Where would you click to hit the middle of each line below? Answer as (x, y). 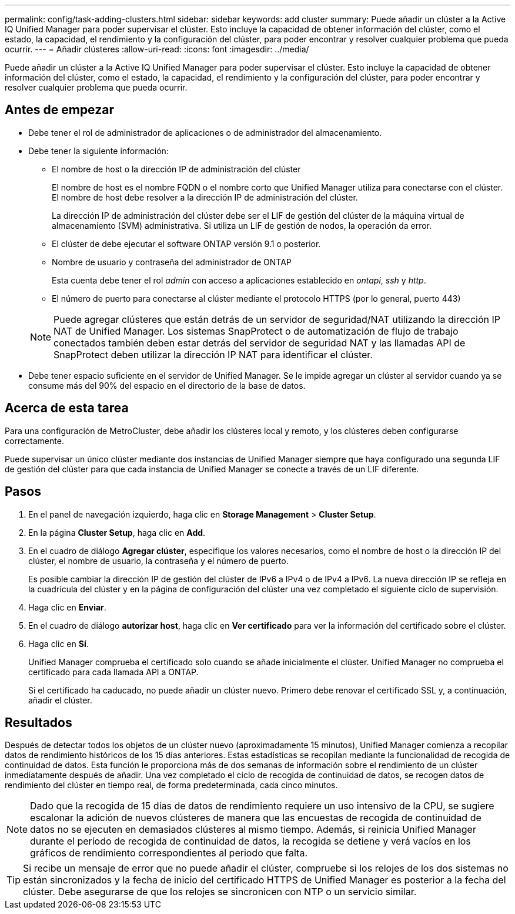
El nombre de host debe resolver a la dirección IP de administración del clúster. (205, 197)
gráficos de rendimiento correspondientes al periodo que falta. (169, 853)
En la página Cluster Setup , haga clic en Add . (117, 532)
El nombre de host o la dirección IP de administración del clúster (176, 169)
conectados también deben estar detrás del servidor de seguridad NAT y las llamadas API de (260, 343)
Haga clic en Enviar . (67, 607)
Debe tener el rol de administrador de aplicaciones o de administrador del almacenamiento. (205, 132)
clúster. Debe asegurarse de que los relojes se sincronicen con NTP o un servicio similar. (220, 892)
